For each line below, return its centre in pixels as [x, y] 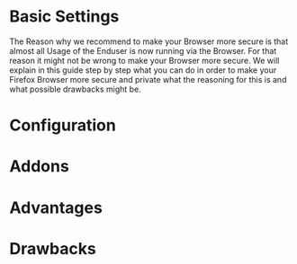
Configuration [63, 125]
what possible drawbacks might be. [75, 89]
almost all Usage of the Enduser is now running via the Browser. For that [143, 50]
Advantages [56, 207]
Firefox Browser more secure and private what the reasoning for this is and [148, 79]
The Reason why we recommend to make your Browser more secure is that [149, 41]
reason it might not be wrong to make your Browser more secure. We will [144, 60]
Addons [39, 167]
